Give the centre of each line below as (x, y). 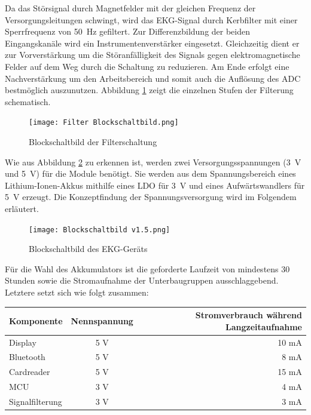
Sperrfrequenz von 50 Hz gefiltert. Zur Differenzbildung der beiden (128, 31)
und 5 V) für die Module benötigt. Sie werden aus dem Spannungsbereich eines (150, 173)
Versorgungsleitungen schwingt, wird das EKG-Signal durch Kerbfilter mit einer (151, 19)
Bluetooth (27, 357)
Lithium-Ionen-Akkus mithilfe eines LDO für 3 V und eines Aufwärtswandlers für (155, 185)
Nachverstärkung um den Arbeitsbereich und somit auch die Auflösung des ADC (153, 78)
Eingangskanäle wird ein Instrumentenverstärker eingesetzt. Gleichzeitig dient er (152, 43)
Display (23, 342)
